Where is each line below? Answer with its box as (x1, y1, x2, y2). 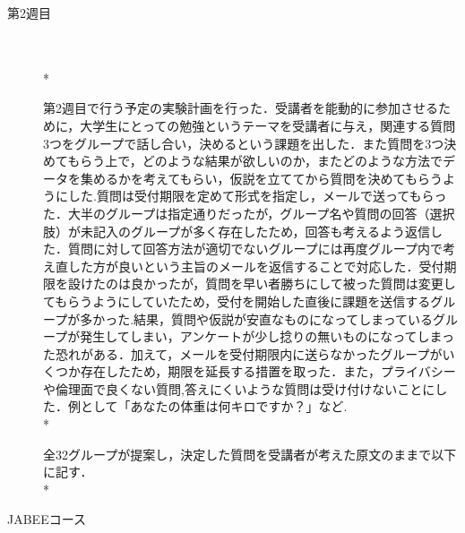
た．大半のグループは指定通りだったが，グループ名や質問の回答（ (43, 203, 430, 222)
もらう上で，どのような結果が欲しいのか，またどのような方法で (67, 151, 443, 170)
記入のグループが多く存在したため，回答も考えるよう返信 (92, 221, 431, 240)
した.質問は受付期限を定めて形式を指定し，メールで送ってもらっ (67, 186, 447, 205)
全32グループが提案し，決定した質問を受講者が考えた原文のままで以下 (43, 444, 457, 463)
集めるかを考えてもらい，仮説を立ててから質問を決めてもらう (80, 168, 443, 187)
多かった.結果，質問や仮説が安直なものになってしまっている (80, 309, 434, 328)
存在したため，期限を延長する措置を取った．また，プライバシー (80, 362, 456, 381)
